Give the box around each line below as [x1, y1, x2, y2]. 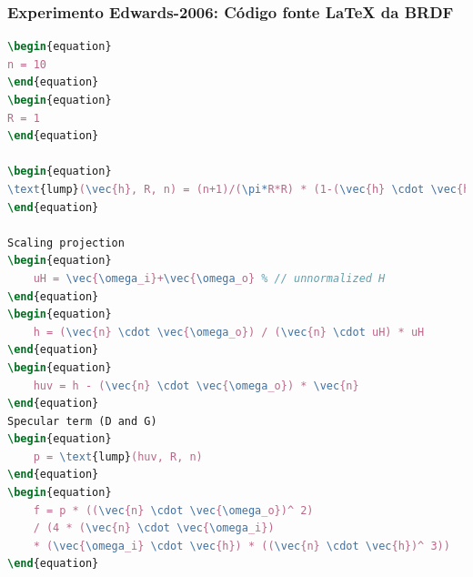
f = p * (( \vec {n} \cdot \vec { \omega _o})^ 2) [33, 503, 314, 517]
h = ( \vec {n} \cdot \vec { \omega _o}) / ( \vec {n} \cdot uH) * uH [33, 325, 425, 339]
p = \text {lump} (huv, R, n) [33, 450, 203, 463]
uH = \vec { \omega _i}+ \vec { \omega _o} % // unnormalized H [33, 271, 386, 285]
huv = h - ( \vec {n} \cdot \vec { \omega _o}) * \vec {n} [33, 379, 359, 392]
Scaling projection [7, 236, 125, 249]
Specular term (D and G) [7, 414, 157, 428]
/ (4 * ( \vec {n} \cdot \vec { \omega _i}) [33, 521, 275, 535]
